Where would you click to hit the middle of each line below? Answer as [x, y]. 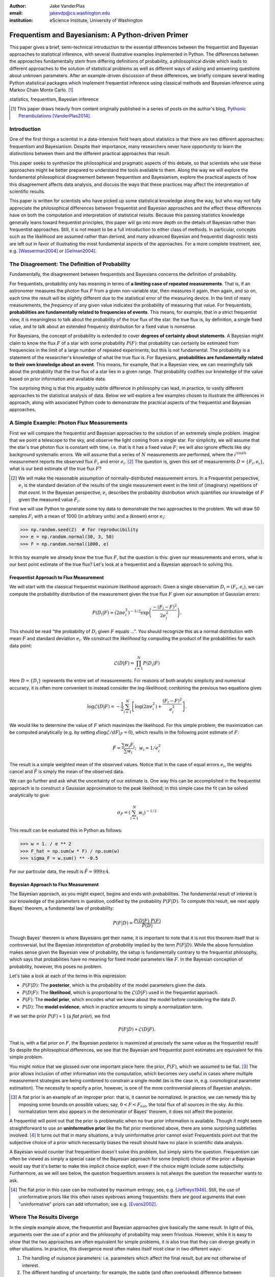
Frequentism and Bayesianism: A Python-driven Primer [99, 35]
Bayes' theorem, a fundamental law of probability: [62, 908]
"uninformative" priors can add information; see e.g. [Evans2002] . [88, 1204]
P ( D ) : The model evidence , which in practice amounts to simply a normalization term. [113, 1007]
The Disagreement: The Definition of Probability [70, 264]
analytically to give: [30, 795]
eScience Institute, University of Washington [96, 20]
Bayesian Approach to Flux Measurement [54, 884]
